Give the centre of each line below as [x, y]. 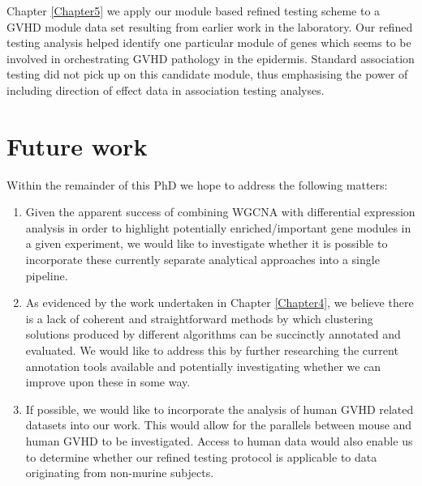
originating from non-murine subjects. [120, 473]
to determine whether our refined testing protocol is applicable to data [201, 456]
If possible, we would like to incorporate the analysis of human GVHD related [220, 409]
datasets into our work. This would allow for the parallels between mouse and [219, 425]
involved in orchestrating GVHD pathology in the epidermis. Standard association [211, 58]
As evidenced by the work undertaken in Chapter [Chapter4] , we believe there [220, 303]
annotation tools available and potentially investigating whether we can [203, 366]
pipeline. [47, 275]
